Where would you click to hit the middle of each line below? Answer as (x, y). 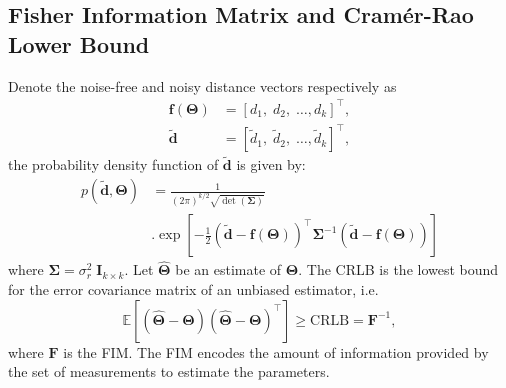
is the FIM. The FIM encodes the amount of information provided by (276, 351)
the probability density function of (113, 164)
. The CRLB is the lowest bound (398, 269)
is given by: (271, 164)
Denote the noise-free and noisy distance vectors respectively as (202, 85)
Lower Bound (79, 43)
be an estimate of (228, 269)
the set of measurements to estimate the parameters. (169, 371)
